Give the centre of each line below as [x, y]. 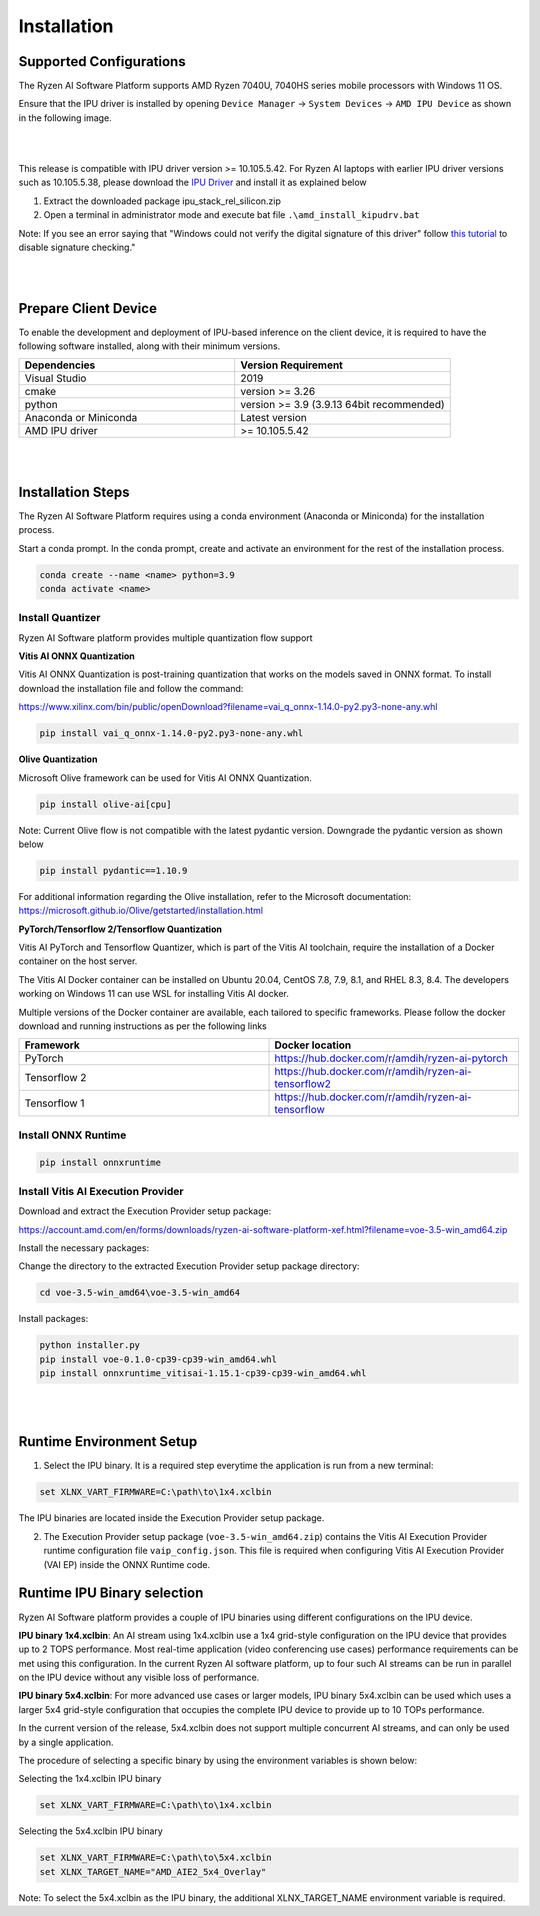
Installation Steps [74, 491]
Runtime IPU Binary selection [111, 1593]
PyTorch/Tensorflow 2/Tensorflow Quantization [120, 929]
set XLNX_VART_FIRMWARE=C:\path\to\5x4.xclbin [155, 1858]
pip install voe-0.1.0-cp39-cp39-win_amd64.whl [158, 1359]
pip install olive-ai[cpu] [105, 804]
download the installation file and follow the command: [131, 688]
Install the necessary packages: [84, 1248]
